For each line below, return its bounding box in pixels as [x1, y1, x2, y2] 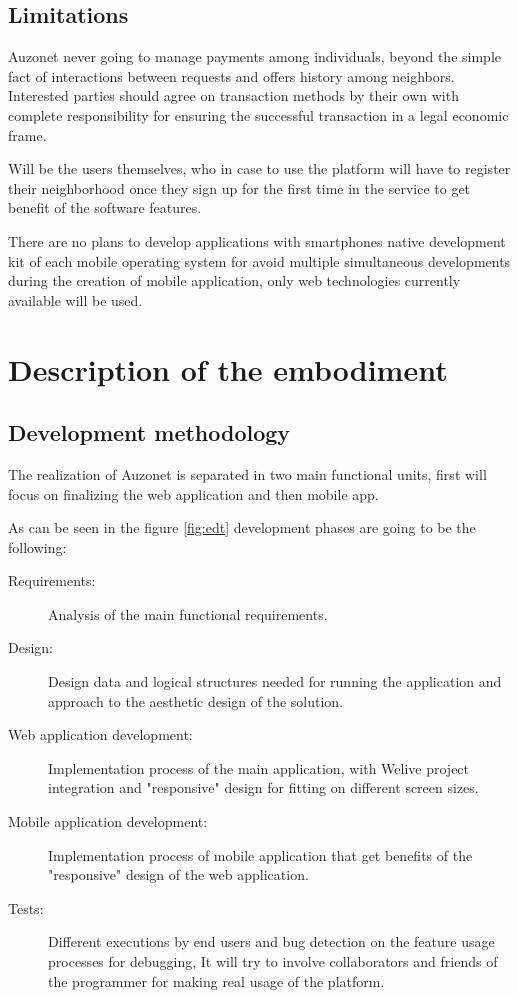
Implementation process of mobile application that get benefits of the [48, 844, 473, 865]
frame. [8, 124, 47, 145]
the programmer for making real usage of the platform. [48, 970, 385, 991]
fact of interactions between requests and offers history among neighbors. [8, 65, 455, 86]
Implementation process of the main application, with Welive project [48, 757, 470, 778]
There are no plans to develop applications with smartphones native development [8, 230, 506, 251]
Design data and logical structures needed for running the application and [48, 671, 502, 692]
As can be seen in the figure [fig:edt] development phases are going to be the [8, 517, 476, 538]
